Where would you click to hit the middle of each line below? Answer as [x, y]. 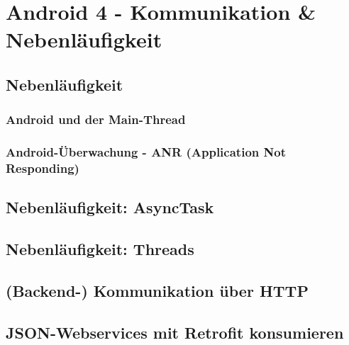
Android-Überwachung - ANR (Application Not [146, 152]
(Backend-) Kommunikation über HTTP [157, 290]
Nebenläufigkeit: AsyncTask [110, 207]
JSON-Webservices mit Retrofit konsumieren [175, 332]
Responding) [43, 168]
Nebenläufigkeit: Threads [100, 249]
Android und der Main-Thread [96, 119]
